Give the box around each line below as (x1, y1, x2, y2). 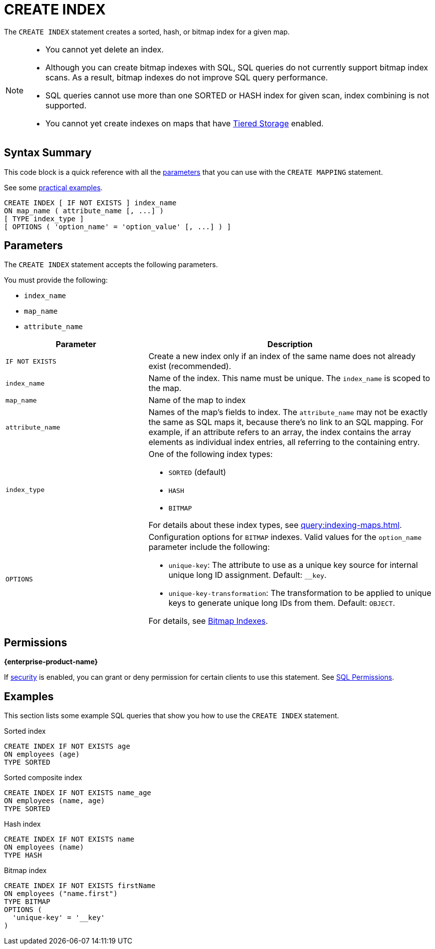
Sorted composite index (4, 773, 82, 782)
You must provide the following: (4, 276, 108, 285)
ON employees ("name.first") (4, 890, 118, 898)
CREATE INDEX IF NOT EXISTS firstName (4, 882, 156, 890)
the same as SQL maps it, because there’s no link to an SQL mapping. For (148, 417, 424, 428)
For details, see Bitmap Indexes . (148, 616, 268, 626)
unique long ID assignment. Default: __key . (168, 570, 327, 580)
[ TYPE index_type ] (4, 214, 84, 223)
